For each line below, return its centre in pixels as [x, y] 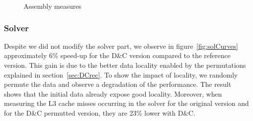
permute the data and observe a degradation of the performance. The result [118, 84]
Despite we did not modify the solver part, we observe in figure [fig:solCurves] [121, 46]
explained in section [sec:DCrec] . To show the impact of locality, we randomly [121, 74]
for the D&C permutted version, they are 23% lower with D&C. [100, 112]
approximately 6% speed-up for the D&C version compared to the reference [117, 55]
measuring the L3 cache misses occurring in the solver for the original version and [126, 103]
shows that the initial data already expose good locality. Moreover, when [113, 93]
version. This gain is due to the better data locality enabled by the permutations [125, 65]
